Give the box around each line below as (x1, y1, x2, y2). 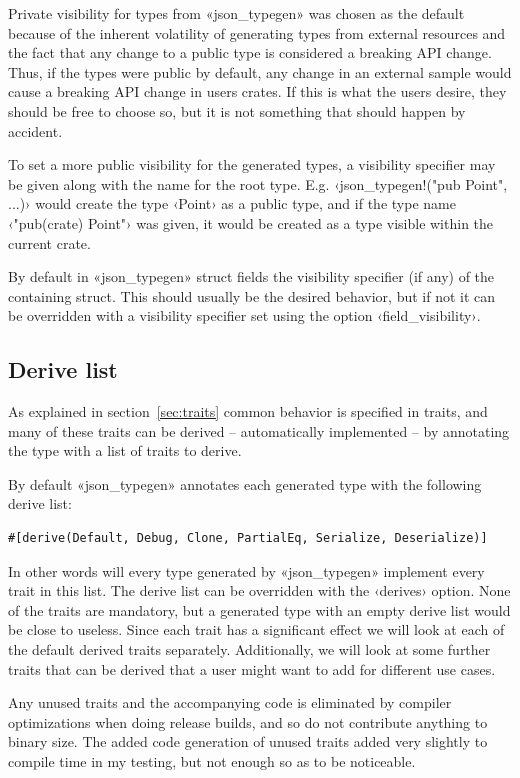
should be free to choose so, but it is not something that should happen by (8, 100, 466, 121)
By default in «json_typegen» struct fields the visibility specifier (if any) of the (8, 266, 495, 287)
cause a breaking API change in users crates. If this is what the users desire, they (8, 81, 507, 102)
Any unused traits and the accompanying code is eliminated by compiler (8, 692, 452, 713)
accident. (8, 120, 63, 141)
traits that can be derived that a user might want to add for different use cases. (8, 658, 496, 679)
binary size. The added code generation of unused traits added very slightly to (8, 731, 488, 752)
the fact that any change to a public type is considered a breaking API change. (8, 42, 492, 63)
